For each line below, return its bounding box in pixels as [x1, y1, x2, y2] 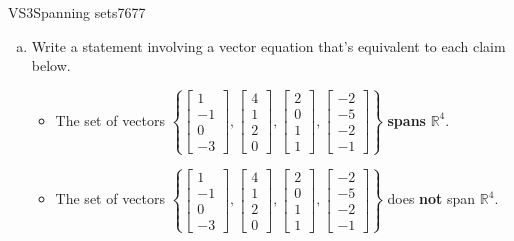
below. [31, 55, 71, 76]
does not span [387, 188, 476, 209]
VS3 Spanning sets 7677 [8, 2, 146, 22]
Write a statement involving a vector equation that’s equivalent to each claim [31, 35, 506, 56]
